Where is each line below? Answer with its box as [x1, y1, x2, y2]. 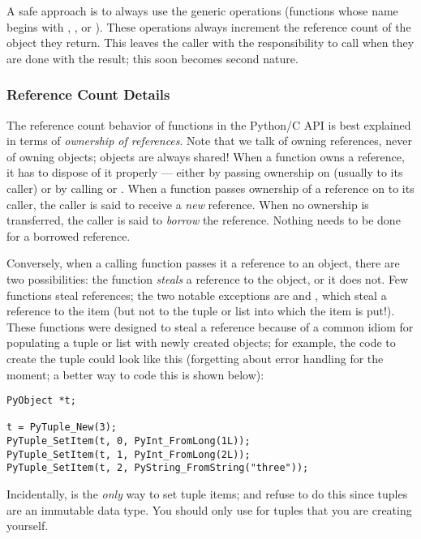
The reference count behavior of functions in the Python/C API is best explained [6, 116, 411, 133]
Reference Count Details [6, 84, 170, 105]
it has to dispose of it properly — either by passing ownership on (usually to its [6, 164, 403, 181]
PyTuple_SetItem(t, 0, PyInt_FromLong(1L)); [6, 435, 251, 447]
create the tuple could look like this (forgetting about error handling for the [6, 349, 384, 366]
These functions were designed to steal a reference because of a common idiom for [6, 318, 414, 335]
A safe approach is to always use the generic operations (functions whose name [6, 2, 398, 19]
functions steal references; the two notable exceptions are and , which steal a [6, 286, 387, 303]
